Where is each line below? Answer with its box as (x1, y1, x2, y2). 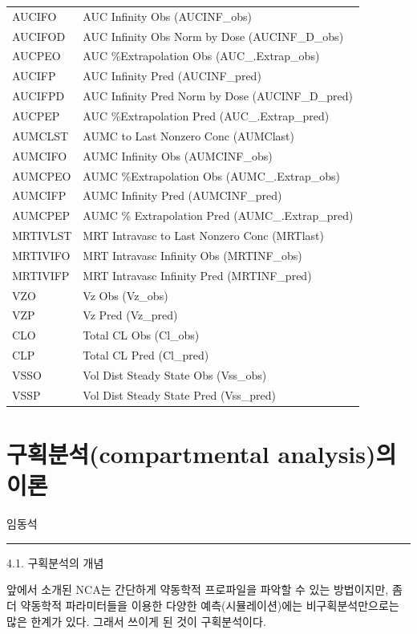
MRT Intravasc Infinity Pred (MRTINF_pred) (83, 266, 312, 283)
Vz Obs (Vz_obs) (83, 287, 168, 303)
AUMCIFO (12, 147, 67, 164)
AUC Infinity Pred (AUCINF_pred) (83, 67, 261, 84)
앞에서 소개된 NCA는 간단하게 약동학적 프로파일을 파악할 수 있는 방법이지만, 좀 (6, 581, 403, 598)
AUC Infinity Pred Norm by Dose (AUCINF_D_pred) (83, 87, 353, 104)
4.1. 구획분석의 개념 (6, 554, 104, 571)
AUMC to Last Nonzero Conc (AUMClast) (83, 127, 294, 144)
